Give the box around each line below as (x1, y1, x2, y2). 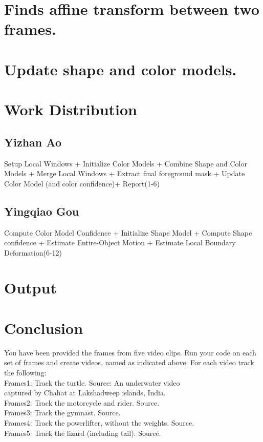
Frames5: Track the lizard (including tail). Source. (4, 427, 161, 438)
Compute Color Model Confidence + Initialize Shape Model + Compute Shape (4, 227, 252, 238)
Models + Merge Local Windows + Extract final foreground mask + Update (4, 168, 245, 179)
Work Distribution (4, 99, 137, 120)
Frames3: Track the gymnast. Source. (4, 407, 121, 418)
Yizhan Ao (4, 134, 61, 150)
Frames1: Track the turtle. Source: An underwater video (4, 377, 180, 388)
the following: (4, 367, 47, 377)
